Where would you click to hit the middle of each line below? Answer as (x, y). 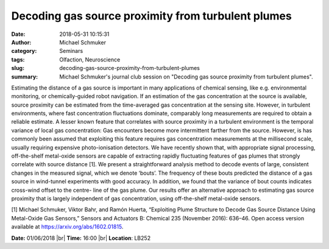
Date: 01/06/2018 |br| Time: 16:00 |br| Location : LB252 (81, 238)
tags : (18, 59)
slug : (18, 68)
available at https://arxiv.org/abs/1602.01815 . (67, 227)
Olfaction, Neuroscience (90, 59)
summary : (25, 77)
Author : (21, 42)
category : (24, 51)
